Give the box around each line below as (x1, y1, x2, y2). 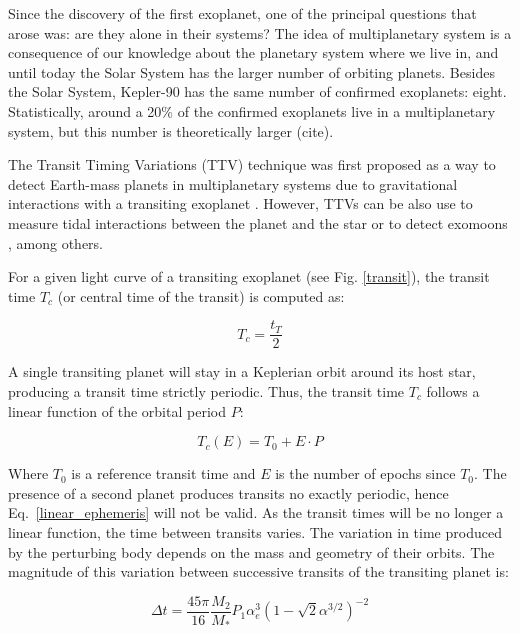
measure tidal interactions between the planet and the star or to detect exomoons (8, 212, 508, 233)
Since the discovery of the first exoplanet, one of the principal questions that (8, 3, 477, 23)
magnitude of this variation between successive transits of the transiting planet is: (8, 561, 509, 582)
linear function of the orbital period (8, 400, 226, 421)
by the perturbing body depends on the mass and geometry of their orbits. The (8, 541, 495, 562)
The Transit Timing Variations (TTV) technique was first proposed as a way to (8, 154, 496, 175)
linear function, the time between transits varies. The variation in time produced (8, 521, 502, 542)
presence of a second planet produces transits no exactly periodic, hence (8, 482, 449, 503)
